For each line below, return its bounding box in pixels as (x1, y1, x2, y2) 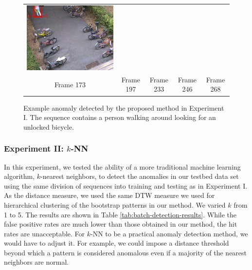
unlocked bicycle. (23, 121, 74, 132)
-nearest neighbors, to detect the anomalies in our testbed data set (40, 171, 239, 181)
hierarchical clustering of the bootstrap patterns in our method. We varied (4, 199, 226, 210)
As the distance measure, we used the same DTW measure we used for (4, 190, 215, 200)
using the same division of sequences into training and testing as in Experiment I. (4, 180, 248, 191)
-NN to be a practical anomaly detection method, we (90, 228, 248, 238)
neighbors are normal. (4, 257, 69, 267)
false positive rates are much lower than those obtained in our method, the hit (4, 219, 237, 229)
